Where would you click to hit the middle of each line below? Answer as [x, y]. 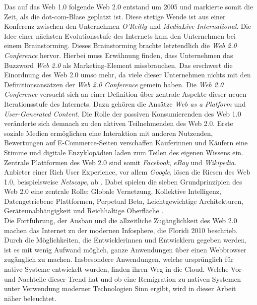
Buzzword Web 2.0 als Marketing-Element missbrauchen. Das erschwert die [118, 65]
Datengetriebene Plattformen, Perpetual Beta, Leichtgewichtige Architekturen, [124, 201]
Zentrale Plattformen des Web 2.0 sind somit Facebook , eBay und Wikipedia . [120, 162]
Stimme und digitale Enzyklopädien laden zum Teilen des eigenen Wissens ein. [124, 152]
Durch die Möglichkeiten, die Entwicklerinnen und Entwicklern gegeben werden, [126, 240]
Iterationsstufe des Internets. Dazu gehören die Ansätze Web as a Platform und [125, 103]
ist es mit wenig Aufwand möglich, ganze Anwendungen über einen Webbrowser [125, 249]
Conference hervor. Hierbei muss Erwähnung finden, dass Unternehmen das [119, 55]
